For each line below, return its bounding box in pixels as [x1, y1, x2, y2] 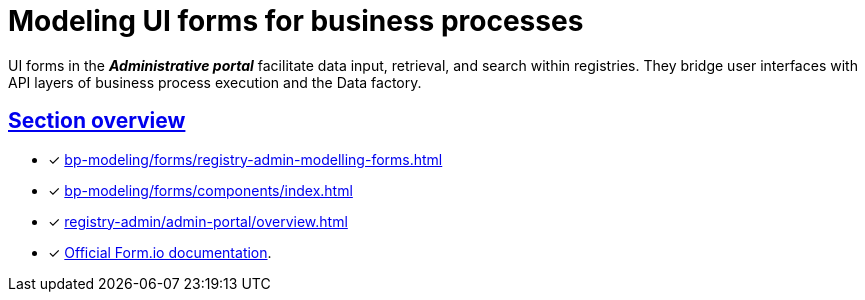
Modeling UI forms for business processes [8, 4, 584, 38]
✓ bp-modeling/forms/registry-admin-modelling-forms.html [48, 150, 443, 168]
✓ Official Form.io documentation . [48, 243, 272, 261]
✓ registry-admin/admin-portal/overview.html [48, 212, 348, 230]
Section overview [8, 108, 186, 134]
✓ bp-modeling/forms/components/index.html [48, 181, 353, 199]
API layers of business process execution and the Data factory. [8, 73, 422, 91]
